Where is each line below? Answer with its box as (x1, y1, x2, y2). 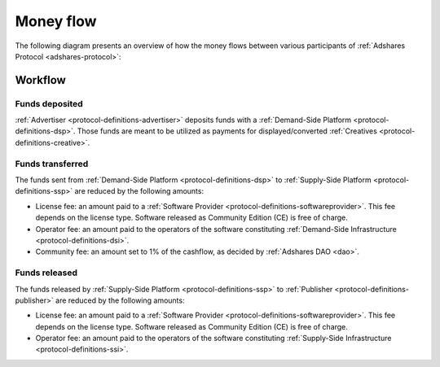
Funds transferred (15, 158, 89, 169)
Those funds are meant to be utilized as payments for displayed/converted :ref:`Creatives (77, 126, 378, 136)
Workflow (15, 73, 67, 87)
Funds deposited (15, 98, 83, 109)
